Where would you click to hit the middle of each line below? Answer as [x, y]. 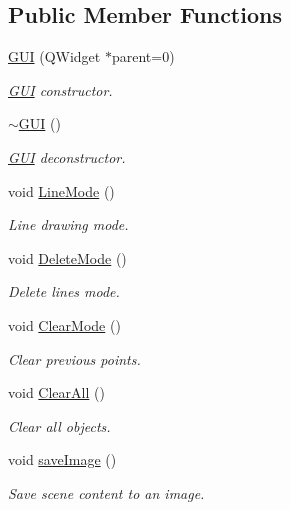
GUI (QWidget [54, 56]
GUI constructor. [60, 89]
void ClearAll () [56, 392]
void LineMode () [61, 190]
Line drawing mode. [68, 224]
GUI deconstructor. [67, 156]
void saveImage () [62, 459]
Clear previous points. [74, 358]
